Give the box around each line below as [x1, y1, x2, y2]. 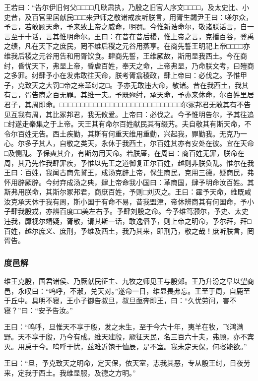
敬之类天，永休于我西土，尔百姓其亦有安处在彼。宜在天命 [66, 138, 254, 148]
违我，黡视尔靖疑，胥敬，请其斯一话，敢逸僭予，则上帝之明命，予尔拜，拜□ [4, 216, 252, 226]
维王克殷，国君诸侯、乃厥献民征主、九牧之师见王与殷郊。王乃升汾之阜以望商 [4, 276, 254, 286]
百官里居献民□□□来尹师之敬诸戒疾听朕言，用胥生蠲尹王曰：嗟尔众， [31, 11, 253, 22]
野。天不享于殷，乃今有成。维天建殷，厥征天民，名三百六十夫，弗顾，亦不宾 [4, 331, 254, 342]
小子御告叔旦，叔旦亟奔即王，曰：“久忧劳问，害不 [73, 295, 237, 306]
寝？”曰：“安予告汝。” [4, 305, 73, 315]
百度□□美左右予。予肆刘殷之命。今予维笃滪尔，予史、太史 [59, 206, 249, 216]
